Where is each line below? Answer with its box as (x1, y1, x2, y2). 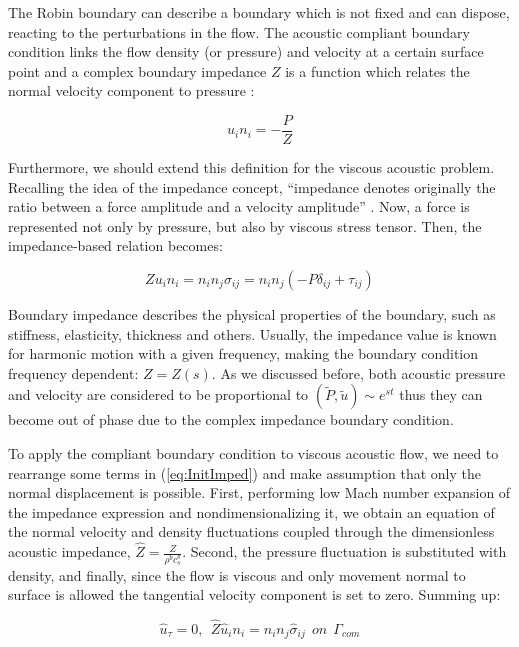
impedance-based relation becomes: (8, 235, 223, 256)
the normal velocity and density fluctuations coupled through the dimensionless (8, 521, 495, 542)
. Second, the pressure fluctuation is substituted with (182, 541, 507, 562)
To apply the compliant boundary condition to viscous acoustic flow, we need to (8, 442, 499, 463)
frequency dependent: (8, 362, 139, 383)
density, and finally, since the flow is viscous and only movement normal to (8, 564, 466, 585)
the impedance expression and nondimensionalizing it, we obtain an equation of (8, 501, 495, 522)
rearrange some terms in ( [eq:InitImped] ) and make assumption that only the (8, 462, 481, 483)
